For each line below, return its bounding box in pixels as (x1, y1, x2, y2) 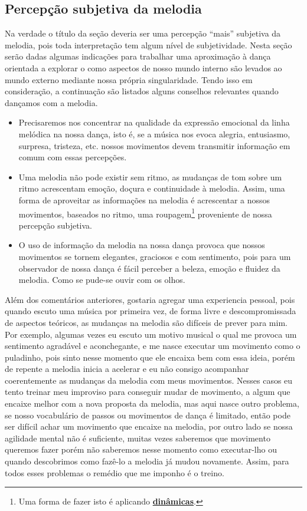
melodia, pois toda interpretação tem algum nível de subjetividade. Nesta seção (5, 38, 292, 51)
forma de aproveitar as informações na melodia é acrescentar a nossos (18, 193, 270, 206)
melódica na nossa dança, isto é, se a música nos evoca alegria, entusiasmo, (18, 127, 290, 140)
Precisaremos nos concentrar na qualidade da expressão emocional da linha (18, 116, 290, 128)
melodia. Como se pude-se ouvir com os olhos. (18, 273, 185, 286)
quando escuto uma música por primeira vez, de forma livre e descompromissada (5, 305, 296, 317)
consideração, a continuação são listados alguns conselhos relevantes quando (5, 85, 279, 97)
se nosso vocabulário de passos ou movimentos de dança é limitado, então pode (5, 408, 290, 421)
